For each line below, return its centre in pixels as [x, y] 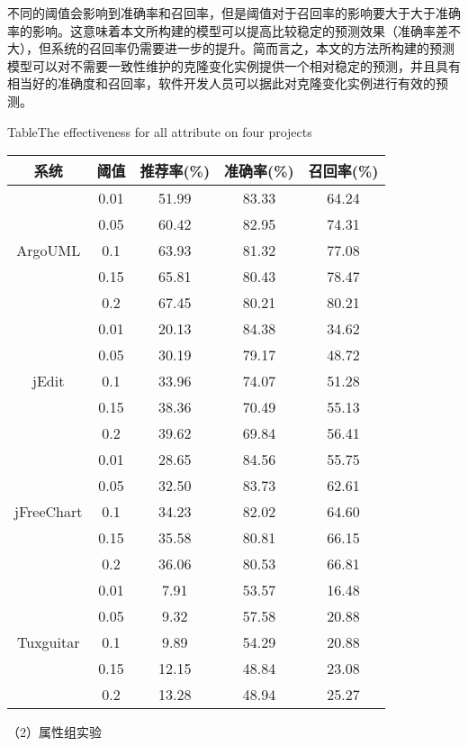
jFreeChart [49, 512]
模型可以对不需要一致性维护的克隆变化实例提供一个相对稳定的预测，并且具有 [234, 65]
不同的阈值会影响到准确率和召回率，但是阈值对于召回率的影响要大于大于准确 [234, 13]
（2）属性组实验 [54, 732]
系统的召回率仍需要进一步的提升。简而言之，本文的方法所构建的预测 [252, 48]
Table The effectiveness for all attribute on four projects [160, 131]
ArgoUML [49, 250]
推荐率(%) [175, 171]
